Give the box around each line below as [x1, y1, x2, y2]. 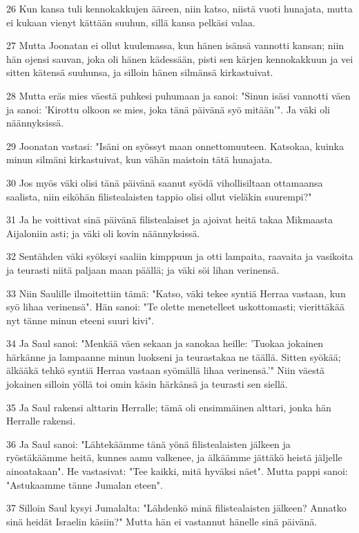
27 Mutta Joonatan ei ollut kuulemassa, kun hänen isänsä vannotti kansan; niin [6, 38, 345, 53]
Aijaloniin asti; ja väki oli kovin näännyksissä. [6, 225, 200, 240]
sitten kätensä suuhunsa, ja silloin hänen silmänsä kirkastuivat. [6, 65, 273, 80]
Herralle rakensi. [6, 413, 76, 428]
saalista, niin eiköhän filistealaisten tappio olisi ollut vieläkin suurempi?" [6, 189, 312, 203]
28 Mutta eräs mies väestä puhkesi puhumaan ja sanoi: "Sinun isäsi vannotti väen [6, 88, 351, 102]
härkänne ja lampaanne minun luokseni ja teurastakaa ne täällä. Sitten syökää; [6, 349, 341, 364]
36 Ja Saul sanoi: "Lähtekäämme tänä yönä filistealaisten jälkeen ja [6, 436, 291, 451]
